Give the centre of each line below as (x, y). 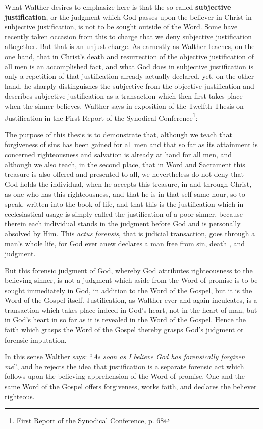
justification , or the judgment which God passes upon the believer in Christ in (128, 16)
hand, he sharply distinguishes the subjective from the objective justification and (129, 86)
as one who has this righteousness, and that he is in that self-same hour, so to (125, 194)
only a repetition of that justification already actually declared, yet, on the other (129, 76)
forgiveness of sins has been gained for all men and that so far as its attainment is (131, 144)
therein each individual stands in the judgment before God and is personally (123, 224)
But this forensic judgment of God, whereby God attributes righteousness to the (129, 270)
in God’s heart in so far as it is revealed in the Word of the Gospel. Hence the (125, 320)
